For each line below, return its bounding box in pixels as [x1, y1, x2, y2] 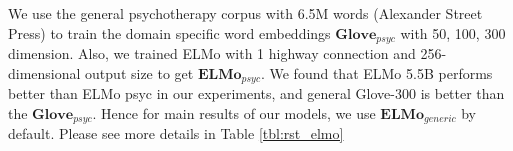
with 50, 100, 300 [400, 22, 506, 43]
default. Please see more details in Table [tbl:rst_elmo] [8, 123, 344, 144]
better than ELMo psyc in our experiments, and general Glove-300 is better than [8, 83, 505, 104]
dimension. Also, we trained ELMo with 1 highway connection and [8, 43, 416, 64]
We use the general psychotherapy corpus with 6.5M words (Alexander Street [8, 3, 483, 23]
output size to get [85, 62, 194, 83]
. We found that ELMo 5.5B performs [260, 62, 493, 83]
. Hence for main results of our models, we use [92, 102, 376, 123]
